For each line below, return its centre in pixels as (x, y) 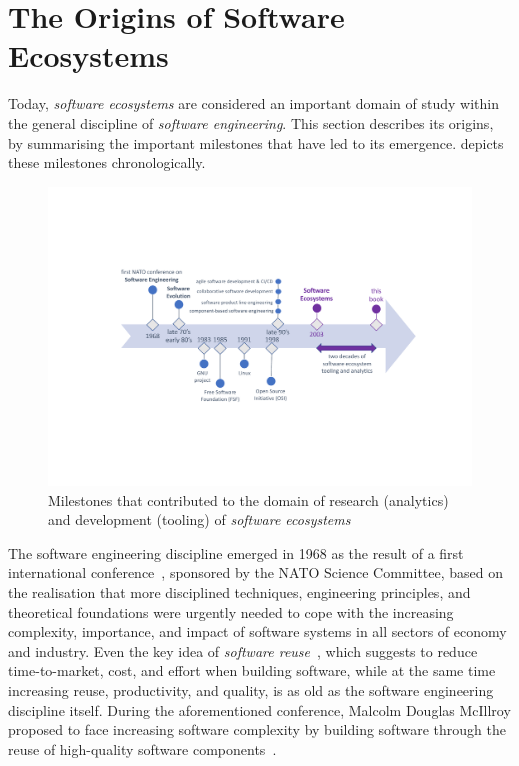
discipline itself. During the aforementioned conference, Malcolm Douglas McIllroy (259, 709)
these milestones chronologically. (107, 162)
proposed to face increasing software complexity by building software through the (257, 729)
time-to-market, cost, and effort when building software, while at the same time (252, 670)
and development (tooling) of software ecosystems (199, 519)
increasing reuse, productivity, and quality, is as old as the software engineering (251, 689)
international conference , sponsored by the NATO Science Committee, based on (256, 572)
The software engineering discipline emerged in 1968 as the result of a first (236, 552)
